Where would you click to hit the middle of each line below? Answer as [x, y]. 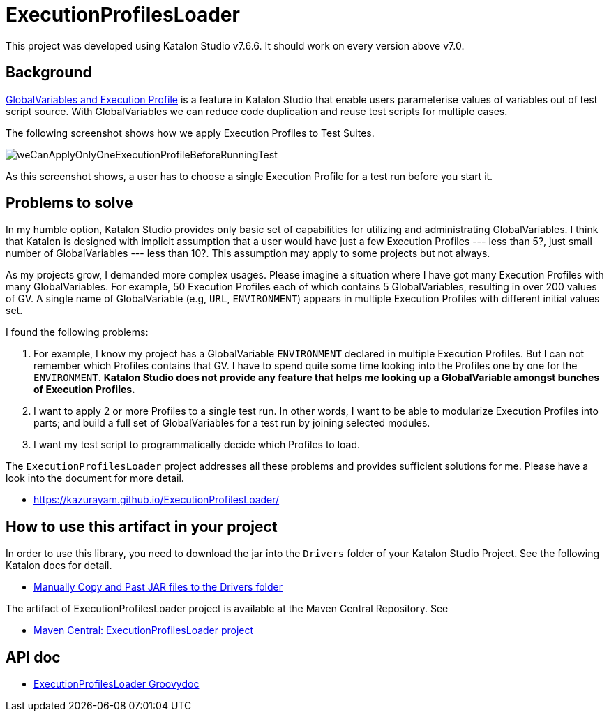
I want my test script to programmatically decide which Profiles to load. [197, 445]
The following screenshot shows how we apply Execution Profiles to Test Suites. [190, 133]
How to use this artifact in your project [142, 526]
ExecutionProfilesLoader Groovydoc [116, 684]
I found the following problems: [77, 332]
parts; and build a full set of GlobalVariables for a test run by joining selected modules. [232, 423]
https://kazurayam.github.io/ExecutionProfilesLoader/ [157, 500]
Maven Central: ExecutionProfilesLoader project [144, 630]
